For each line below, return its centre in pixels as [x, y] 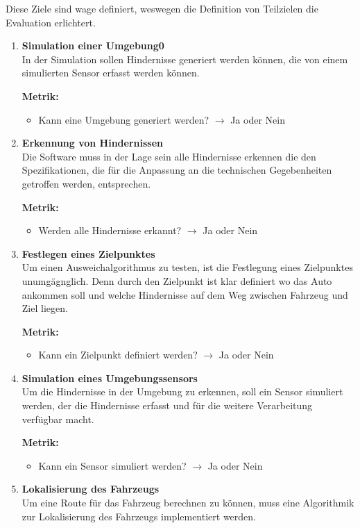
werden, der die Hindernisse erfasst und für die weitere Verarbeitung [167, 405]
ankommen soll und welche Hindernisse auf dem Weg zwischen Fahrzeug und [185, 294]
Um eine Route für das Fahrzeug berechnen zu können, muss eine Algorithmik [188, 503]
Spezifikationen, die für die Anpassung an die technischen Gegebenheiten [177, 170]
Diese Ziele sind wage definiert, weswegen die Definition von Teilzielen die [162, 8]
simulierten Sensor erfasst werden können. [111, 73]
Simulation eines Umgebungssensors [110, 378]
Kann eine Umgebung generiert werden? [124, 119]
